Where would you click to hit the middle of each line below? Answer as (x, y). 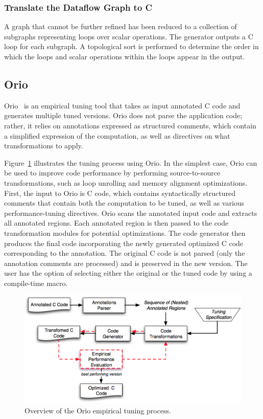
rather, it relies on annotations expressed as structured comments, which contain (130, 125)
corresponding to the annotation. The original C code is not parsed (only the (125, 253)
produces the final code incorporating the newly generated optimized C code (124, 243)
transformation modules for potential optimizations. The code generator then (125, 233)
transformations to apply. (44, 146)
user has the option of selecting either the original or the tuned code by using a (128, 273)
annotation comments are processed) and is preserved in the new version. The (126, 263)
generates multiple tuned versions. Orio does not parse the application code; (123, 115)
